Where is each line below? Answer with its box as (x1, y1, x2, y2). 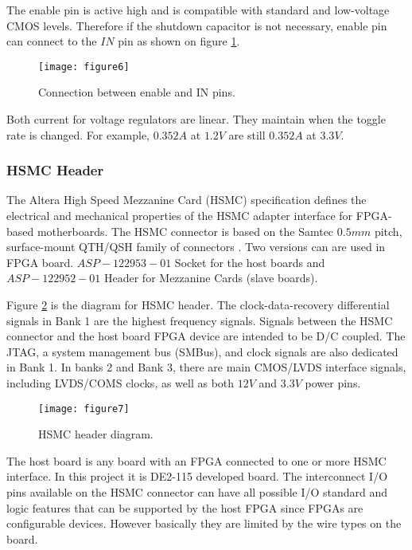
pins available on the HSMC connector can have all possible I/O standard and (6, 484, 388, 500)
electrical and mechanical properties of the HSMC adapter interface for (6, 207, 353, 224)
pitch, (374, 222, 402, 239)
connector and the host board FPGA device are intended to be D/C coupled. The (6, 328, 406, 344)
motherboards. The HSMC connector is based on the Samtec (37, 222, 334, 239)
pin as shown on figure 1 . (118, 33, 240, 49)
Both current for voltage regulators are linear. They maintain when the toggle (6, 111, 386, 128)
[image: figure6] (38, 61, 130, 73)
